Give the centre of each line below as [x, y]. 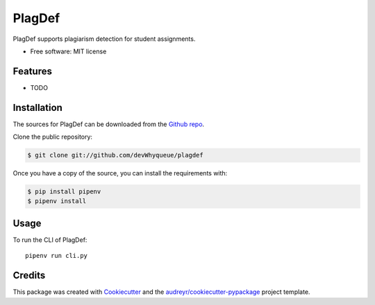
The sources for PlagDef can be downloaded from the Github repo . [109, 124]
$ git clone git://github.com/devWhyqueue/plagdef [116, 155]
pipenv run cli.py [57, 256]
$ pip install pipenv [64, 192]
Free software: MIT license [68, 51]
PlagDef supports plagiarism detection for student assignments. [104, 39]
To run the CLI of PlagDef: [50, 240]
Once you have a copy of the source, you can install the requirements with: [120, 173]
